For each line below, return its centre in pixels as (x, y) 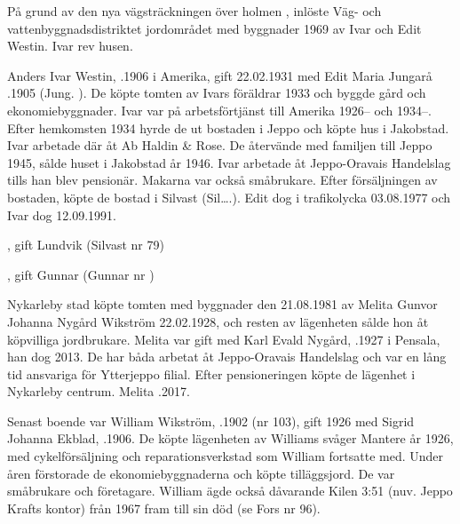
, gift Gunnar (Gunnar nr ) (81, 274)
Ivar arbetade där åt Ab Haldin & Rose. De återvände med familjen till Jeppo (220, 145)
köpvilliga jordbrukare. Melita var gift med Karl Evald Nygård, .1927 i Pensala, (224, 339)
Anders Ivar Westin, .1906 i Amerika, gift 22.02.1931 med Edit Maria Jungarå (220, 75)
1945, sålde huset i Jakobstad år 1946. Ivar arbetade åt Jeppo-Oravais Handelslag (229, 162)
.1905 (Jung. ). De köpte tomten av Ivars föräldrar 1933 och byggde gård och (217, 93)
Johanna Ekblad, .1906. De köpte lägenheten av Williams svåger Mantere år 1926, (230, 438)
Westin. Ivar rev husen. (70, 46)
